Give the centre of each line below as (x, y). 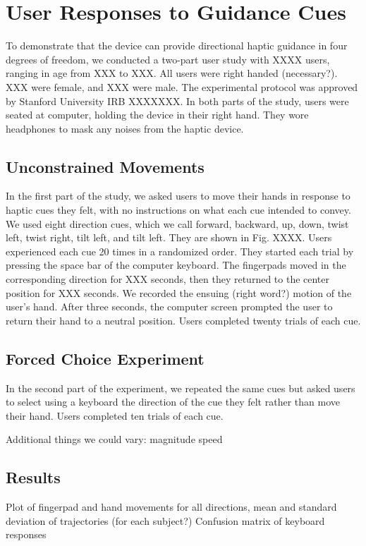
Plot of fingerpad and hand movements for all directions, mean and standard (171, 507)
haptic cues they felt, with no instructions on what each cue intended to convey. (178, 210)
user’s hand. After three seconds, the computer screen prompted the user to (169, 307)
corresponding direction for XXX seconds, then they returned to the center (168, 279)
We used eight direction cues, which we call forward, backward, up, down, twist (177, 223)
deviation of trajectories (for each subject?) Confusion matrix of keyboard (165, 520)
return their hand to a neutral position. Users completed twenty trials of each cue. (183, 320)
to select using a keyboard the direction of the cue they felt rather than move (173, 402)
